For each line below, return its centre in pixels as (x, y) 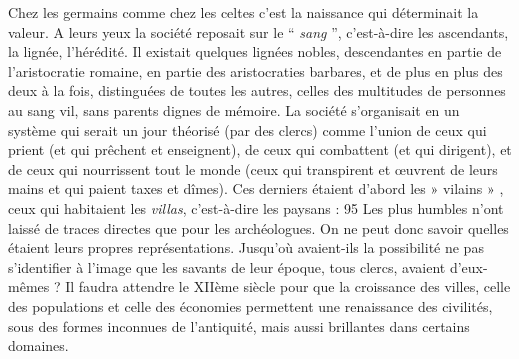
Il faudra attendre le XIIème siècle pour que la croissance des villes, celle (288, 286)
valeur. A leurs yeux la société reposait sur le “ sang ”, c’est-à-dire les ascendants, (258, 31)
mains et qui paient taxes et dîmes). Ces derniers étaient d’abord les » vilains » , (256, 188)
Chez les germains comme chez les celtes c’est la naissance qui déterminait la (243, 12)
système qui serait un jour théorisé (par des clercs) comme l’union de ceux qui (247, 129)
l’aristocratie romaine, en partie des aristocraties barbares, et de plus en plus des (255, 70)
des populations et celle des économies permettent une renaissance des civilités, (250, 305)
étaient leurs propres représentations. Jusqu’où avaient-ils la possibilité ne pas (246, 247)
